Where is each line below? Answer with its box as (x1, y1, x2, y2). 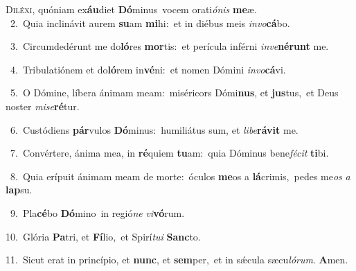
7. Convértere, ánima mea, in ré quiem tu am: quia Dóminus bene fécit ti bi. (10, 146, 329, 160)
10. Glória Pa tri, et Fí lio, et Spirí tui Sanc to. (6, 229, 201, 243)
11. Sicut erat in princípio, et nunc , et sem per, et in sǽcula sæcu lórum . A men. (6, 252, 348, 267)
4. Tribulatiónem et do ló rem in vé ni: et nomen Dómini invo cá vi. (10, 62, 286, 76)
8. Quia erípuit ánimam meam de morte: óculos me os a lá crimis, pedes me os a (10, 168, 350, 183)
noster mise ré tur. (6, 98, 80, 113)
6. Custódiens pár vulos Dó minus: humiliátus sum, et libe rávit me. (10, 122, 299, 137)
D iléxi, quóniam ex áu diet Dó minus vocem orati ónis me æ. (6, 2, 257, 16)
